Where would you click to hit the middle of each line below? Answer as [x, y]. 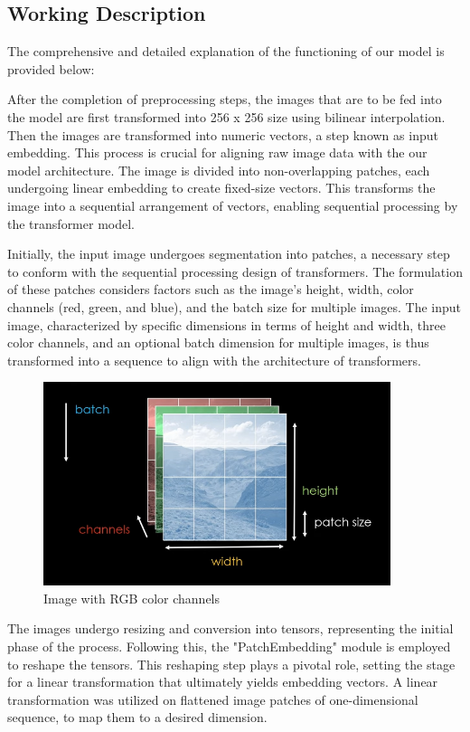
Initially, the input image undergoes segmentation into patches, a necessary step [229, 254]
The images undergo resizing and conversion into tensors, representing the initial [230, 628]
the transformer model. [71, 223]
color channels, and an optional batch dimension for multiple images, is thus [218, 342]
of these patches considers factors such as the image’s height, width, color [211, 289]
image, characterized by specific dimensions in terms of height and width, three [227, 324]
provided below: [51, 68]
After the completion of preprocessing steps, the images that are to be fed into [225, 99]
